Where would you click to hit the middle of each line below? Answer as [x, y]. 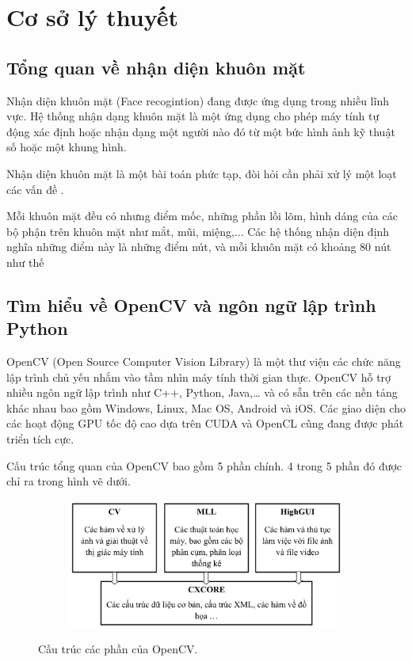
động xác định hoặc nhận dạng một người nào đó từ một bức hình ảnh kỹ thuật [201, 131]
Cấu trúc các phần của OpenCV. [118, 649]
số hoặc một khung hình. [67, 147]
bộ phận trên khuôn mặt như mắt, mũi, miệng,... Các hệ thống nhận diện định [198, 231]
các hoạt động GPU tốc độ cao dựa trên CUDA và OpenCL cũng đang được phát [205, 423]
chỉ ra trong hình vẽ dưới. [69, 481]
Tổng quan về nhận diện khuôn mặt [156, 67]
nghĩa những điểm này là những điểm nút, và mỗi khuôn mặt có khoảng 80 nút [199, 247]
